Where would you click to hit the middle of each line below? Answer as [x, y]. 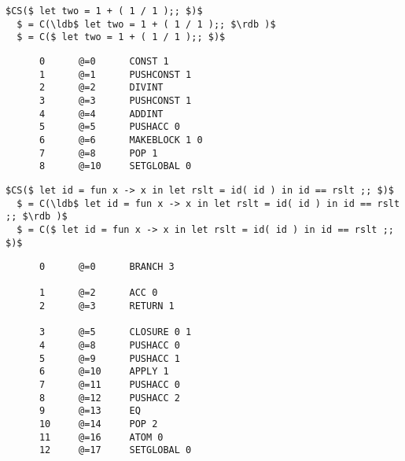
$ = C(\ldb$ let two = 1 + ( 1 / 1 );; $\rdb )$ [146, 24]
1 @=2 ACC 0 [98, 293]
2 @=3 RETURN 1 [107, 306]
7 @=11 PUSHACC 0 [109, 385]
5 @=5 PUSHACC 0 [109, 127]
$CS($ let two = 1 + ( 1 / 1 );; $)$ [104, 11]
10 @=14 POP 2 [98, 424]
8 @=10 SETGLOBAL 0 [115, 166]
